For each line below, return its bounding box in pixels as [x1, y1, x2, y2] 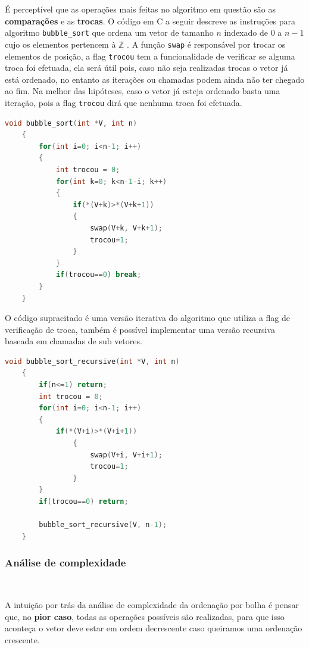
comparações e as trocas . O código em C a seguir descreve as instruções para [5, 14, 295, 27]
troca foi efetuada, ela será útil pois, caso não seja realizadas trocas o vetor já [5, 61, 288, 74]
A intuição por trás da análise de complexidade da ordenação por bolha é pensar [5, 599, 299, 611]
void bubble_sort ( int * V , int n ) [5, 119, 138, 127]
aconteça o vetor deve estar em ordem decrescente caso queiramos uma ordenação [5, 622, 302, 634]
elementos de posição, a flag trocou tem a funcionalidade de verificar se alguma [5, 49, 295, 62]
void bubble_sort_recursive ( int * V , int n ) [5, 357, 180, 366]
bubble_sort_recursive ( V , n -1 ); [39, 521, 167, 529]
